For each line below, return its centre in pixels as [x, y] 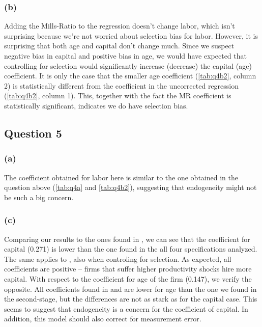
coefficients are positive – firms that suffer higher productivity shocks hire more [128, 269]
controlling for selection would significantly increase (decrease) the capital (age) [128, 65]
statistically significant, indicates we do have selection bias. [96, 105]
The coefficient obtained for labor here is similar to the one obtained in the [121, 177]
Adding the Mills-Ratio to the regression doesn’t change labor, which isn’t [120, 26]
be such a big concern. [39, 197]
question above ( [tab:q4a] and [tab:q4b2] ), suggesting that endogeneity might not [130, 187]
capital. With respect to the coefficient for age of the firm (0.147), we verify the [128, 278]
